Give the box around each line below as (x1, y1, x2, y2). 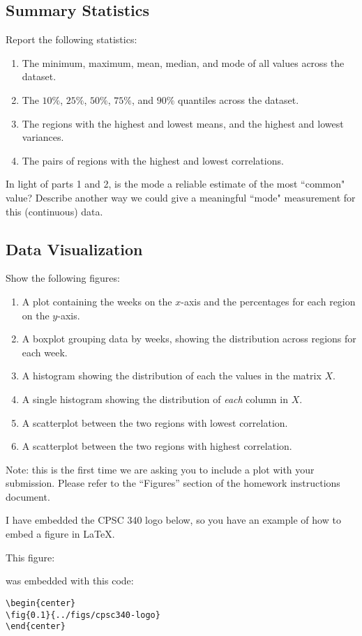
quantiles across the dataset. (178, 92, 299, 107)
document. (6, 489, 50, 503)
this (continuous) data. (6, 204, 103, 218)
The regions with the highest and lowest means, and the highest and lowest (22, 116, 344, 130)
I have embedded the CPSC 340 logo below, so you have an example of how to (6, 513, 341, 527)
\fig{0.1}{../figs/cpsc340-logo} (6, 609, 160, 620)
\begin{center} (6, 598, 76, 608)
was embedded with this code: (6, 573, 134, 588)
